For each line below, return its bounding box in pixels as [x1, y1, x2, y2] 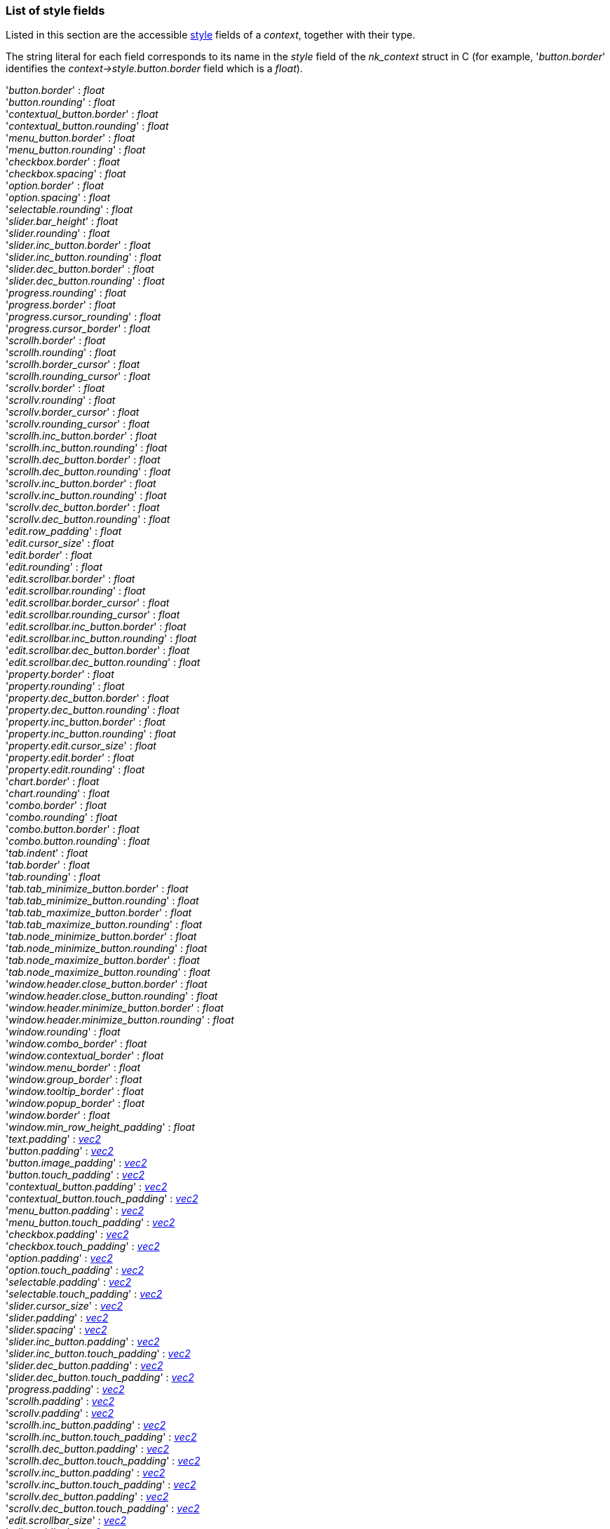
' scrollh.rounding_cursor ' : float [6, 370, 151, 383]
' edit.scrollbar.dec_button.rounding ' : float [6, 656, 201, 669]
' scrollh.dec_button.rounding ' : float [6, 466, 171, 478]
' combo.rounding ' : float [6, 811, 118, 824]
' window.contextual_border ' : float [6, 1049, 164, 1062]
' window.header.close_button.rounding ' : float [6, 990, 218, 1003]
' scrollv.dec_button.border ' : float [6, 501, 160, 514]
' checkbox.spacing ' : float [6, 168, 126, 180]
